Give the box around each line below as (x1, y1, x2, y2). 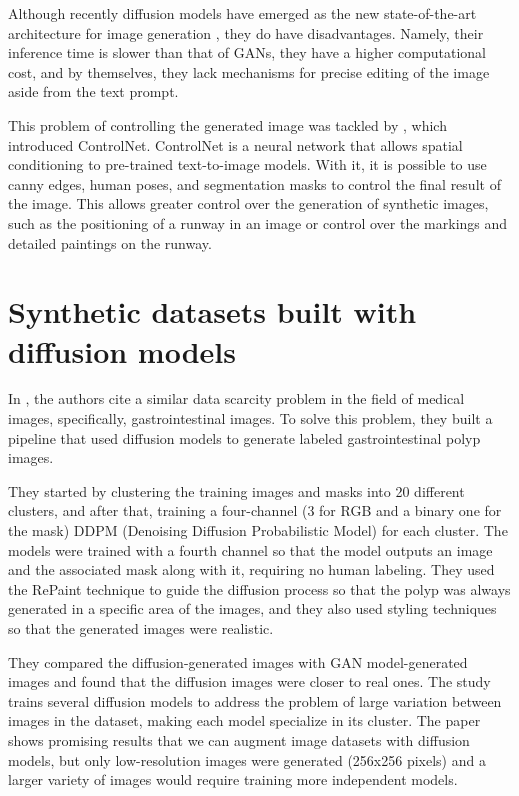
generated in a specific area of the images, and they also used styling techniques (8, 598, 497, 619)
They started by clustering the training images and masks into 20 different (8, 480, 465, 501)
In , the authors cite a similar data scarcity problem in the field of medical (8, 388, 465, 409)
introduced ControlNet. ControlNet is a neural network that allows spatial (8, 134, 463, 155)
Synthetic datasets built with (8, 291, 417, 332)
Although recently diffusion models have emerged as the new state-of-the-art (8, 3, 477, 23)
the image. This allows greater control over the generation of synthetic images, (8, 193, 489, 214)
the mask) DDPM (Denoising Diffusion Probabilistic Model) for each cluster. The (8, 520, 508, 540)
